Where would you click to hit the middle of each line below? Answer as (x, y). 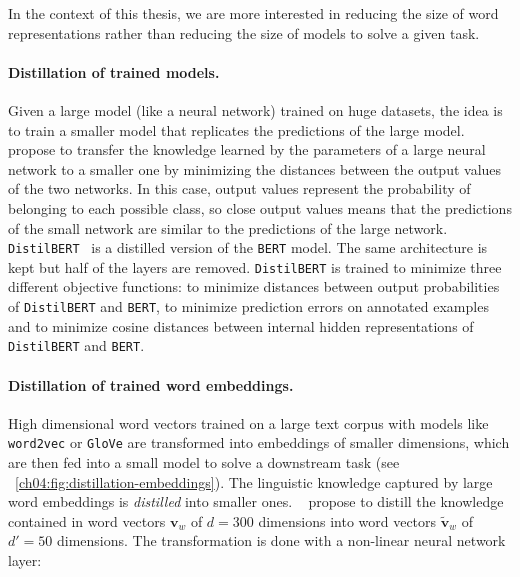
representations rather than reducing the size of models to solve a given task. (244, 32)
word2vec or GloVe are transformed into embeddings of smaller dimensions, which (259, 442)
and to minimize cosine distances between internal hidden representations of (241, 325)
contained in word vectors (87, 520)
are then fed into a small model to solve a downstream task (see (204, 462)
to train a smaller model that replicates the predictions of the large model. (236, 129)
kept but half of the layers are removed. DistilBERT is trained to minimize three (255, 266)
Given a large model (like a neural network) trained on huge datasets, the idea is (255, 109)
